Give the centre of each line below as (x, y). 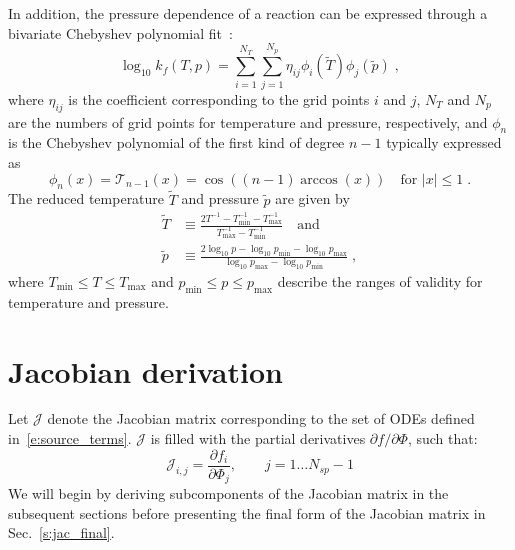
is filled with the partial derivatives (258, 438)
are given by (312, 198)
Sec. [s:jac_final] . (61, 532)
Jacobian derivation (145, 370)
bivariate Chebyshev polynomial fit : (120, 32)
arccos (319, 179)
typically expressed (444, 142)
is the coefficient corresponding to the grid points (219, 98)
